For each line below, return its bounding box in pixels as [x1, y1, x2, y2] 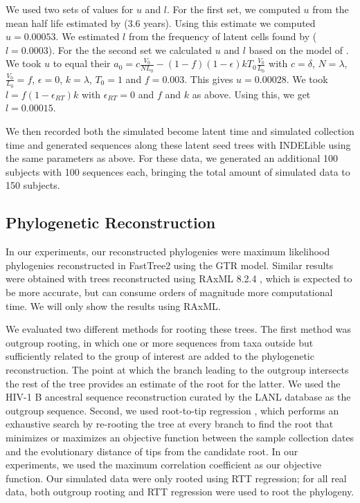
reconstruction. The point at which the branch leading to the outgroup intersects [6, 362, 349, 376]
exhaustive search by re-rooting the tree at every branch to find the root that [6, 417, 334, 431]
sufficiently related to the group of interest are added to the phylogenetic [6, 349, 314, 363]
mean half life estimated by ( [6, 15, 128, 30]
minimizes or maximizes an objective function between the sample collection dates [6, 430, 354, 444]
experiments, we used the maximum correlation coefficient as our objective [6, 457, 322, 472]
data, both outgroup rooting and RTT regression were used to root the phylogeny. [6, 484, 354, 499]
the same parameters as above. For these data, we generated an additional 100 [6, 151, 339, 165]
